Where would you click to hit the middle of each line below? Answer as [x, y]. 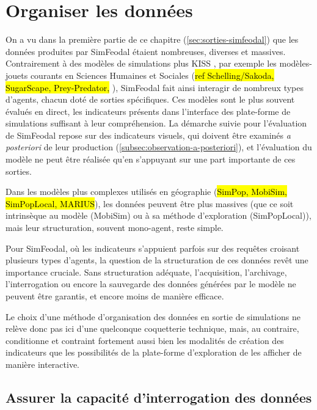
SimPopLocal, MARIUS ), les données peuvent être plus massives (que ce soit [150, 203]
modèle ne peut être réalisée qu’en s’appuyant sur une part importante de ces [151, 159]
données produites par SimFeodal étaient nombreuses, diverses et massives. [146, 51]
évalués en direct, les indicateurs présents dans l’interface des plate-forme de [148, 111]
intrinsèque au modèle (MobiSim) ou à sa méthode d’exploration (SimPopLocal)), [158, 215]
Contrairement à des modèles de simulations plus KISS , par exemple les [141, 63]
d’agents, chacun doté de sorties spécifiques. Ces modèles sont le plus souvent [150, 99]
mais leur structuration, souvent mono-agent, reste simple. [115, 228]
